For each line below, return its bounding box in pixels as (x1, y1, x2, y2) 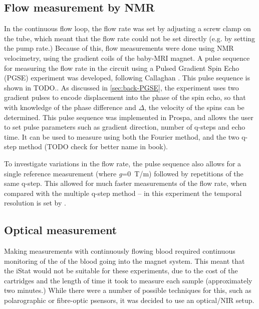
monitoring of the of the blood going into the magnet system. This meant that (4, 255, 245, 266)
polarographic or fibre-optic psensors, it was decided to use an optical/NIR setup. (4, 295, 254, 305)
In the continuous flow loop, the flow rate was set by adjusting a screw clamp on (4, 23, 251, 34)
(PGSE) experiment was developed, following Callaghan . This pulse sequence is (4, 72, 250, 83)
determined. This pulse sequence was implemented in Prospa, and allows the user (4, 112, 253, 122)
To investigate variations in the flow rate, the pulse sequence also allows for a (4, 158, 241, 168)
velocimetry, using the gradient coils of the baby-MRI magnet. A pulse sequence (4, 52, 250, 63)
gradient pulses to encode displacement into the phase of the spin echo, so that (4, 92, 246, 102)
